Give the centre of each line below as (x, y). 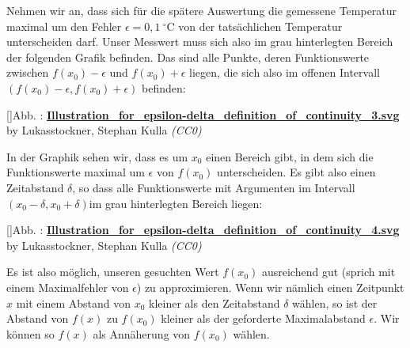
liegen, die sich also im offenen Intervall (285, 72)
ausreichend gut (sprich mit (328, 272)
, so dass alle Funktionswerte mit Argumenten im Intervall (214, 187)
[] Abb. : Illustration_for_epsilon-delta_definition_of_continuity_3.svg (203, 114)
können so (30, 333)
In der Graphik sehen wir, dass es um (97, 156)
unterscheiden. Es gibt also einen (296, 172)
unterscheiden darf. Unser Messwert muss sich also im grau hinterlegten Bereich (200, 42)
